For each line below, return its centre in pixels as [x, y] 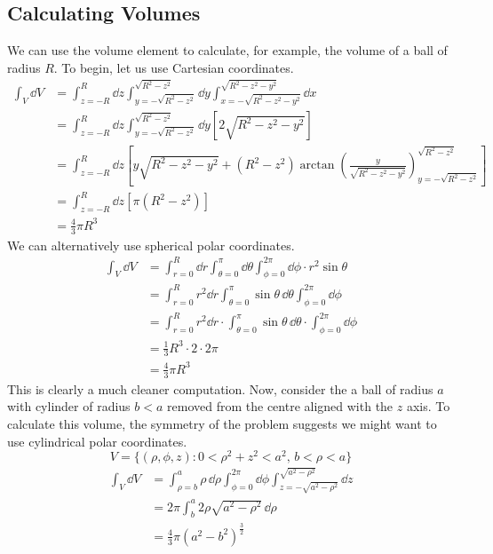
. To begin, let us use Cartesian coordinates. [174, 67]
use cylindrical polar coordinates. [97, 441]
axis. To [428, 406]
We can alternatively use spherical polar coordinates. [151, 245]
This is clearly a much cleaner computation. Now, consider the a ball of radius [220, 388]
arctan [317, 166]
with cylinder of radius [69, 406]
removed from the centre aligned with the [280, 406]
